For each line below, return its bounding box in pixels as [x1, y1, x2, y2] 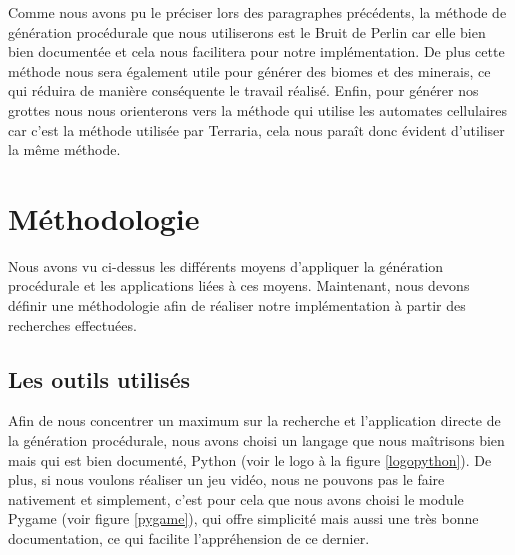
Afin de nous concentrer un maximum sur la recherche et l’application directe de [8, 410, 501, 431]
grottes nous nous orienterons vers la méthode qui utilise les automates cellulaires [8, 99, 508, 120]
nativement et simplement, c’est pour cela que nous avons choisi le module [8, 488, 464, 509]
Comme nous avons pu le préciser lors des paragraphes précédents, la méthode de [8, 2, 507, 22]
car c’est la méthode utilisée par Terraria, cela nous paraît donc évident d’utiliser [8, 119, 505, 140]
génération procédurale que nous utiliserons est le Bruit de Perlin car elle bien [8, 21, 486, 42]
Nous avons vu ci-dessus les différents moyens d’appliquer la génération [8, 255, 444, 276]
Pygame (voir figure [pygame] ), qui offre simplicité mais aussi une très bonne [8, 508, 479, 529]
